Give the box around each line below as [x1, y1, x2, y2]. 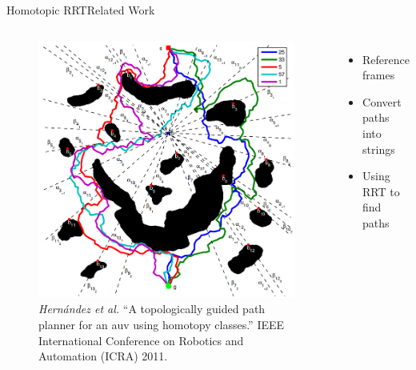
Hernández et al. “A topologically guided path [38, 300, 266, 317]
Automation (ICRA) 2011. [38, 348, 168, 364]
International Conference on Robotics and [38, 332, 244, 348]
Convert [362, 93, 402, 110]
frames [362, 66, 395, 83]
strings [362, 140, 395, 157]
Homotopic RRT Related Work [6, 2, 155, 18]
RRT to [362, 183, 400, 199]
